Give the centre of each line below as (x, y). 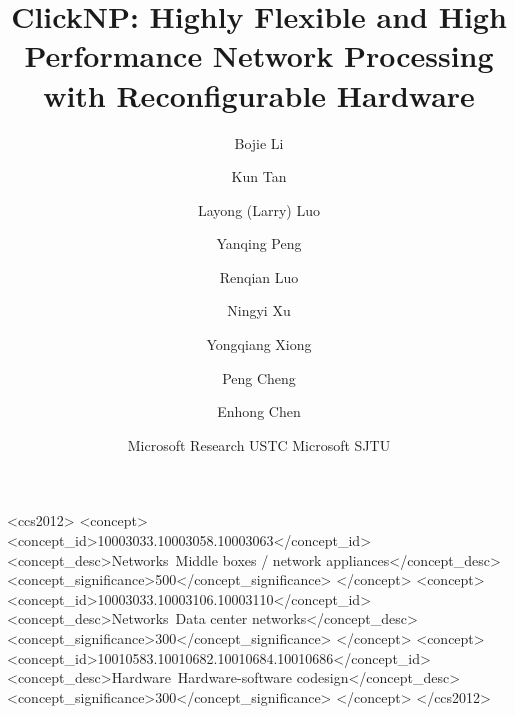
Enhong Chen (259, 411)
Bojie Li (259, 142)
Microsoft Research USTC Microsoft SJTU (259, 444)
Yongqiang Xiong (259, 344)
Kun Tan (259, 176)
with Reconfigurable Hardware (259, 94)
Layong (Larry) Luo (258, 209)
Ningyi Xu (259, 310)
